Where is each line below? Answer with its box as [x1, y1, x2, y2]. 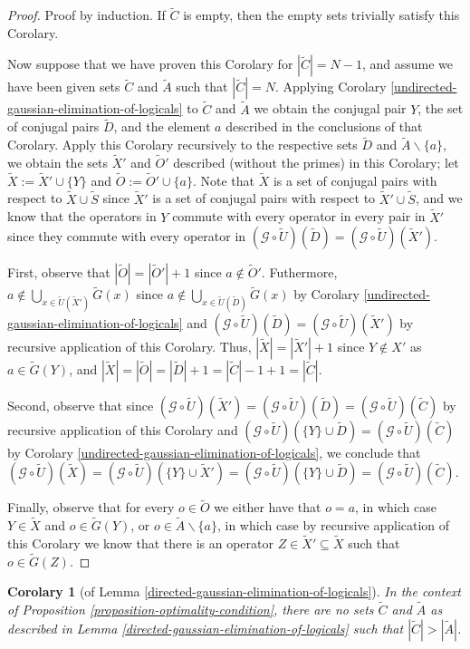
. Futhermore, [261, 263, 338, 282]
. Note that [192, 170, 255, 189]
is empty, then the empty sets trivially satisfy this [183, 5, 460, 24]
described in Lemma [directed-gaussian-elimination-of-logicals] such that [7, 618, 404, 637]
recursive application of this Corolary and [7, 420, 238, 439]
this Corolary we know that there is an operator [7, 533, 273, 552]
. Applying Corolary [274, 77, 387, 96]
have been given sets [7, 77, 120, 96]
